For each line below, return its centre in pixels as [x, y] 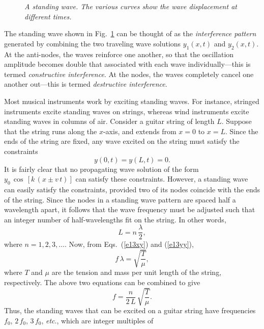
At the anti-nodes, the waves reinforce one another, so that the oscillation [119, 54]
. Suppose [237, 121]
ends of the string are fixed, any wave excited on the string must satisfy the [122, 141]
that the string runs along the [51, 131]
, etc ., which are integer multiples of [97, 320]
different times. [48, 16]
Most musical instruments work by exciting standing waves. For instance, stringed [132, 101]
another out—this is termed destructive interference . [86, 84]
